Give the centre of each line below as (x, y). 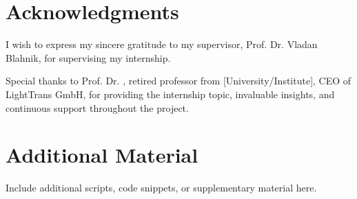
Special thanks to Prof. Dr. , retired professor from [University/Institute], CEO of (178, 81)
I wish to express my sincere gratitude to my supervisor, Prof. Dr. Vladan (162, 44)
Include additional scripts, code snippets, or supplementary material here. (161, 188)
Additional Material (102, 155)
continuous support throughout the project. (97, 107)
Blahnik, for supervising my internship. (88, 57)
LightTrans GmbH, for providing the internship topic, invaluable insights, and (170, 94)
